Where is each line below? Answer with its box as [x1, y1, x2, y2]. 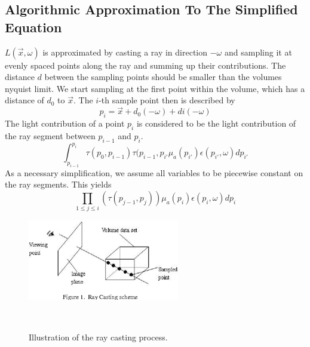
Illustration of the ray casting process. [29, 330, 168, 343]
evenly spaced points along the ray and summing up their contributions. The [5, 59, 286, 71]
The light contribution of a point [5, 116, 125, 129]
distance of [5, 94, 44, 106]
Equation [5, 17, 62, 36]
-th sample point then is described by [99, 94, 235, 106]
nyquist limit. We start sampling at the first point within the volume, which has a [5, 82, 305, 94]
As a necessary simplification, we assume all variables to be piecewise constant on [5, 166, 303, 179]
